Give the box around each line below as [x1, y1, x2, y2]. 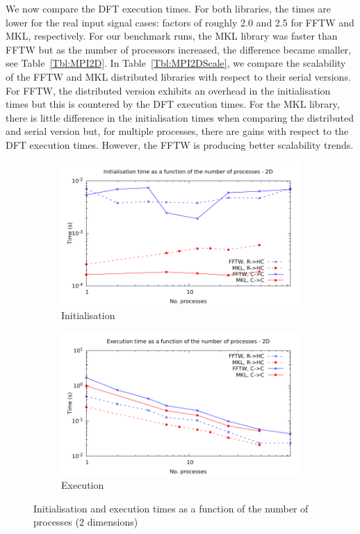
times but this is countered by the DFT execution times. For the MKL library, [6, 97, 340, 111]
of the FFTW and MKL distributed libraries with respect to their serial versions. [6, 69, 351, 83]
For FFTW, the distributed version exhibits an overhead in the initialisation [6, 83, 331, 97]
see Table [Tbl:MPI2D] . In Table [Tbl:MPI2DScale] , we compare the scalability [6, 56, 346, 70]
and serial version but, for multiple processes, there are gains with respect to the [6, 124, 349, 138]
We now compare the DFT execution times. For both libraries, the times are [6, 1, 332, 15]
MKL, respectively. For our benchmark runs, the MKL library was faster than [6, 29, 338, 43]
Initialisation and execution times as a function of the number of [33, 501, 309, 515]
